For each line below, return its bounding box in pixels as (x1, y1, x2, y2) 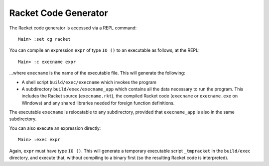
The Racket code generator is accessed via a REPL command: (9, 25, 137, 31)
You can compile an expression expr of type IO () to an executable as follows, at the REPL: (9, 47, 200, 53)
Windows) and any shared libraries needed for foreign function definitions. (21, 100, 175, 106)
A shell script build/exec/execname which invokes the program (21, 79, 157, 85)
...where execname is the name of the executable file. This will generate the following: (9, 70, 185, 76)
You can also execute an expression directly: (9, 125, 101, 131)
